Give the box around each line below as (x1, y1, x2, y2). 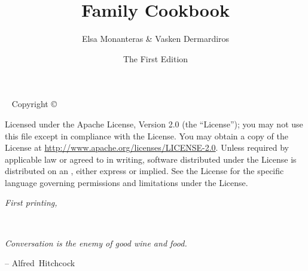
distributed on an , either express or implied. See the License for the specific (5, 165, 284, 177)
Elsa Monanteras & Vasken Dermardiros (81, 32, 230, 45)
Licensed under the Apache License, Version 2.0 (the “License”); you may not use (5, 117, 303, 130)
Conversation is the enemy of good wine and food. (5, 236, 187, 249)
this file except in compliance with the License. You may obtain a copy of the (5, 129, 288, 142)
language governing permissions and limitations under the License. (5, 176, 248, 188)
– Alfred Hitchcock (5, 257, 75, 269)
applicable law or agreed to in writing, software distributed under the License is (5, 153, 297, 165)
